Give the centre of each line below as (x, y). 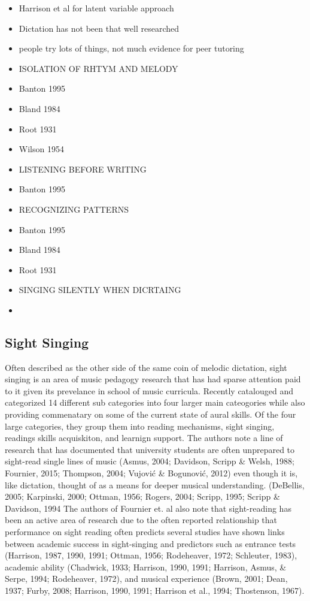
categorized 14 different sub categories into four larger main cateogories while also (155, 402)
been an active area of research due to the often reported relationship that (141, 520)
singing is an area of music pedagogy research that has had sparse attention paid (153, 379)
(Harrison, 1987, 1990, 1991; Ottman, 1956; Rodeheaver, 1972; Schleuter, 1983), (151, 555)
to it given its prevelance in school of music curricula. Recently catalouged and (149, 390)
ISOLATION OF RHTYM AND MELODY (98, 68)
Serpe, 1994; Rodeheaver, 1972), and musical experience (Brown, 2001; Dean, (146, 579)
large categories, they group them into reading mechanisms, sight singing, (140, 426)
